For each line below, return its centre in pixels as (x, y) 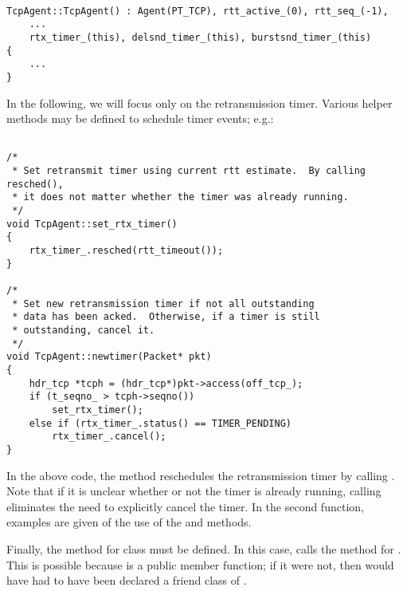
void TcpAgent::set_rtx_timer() (92, 224)
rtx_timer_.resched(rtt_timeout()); (126, 251)
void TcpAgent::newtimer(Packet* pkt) (109, 357)
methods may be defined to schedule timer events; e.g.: (140, 118)
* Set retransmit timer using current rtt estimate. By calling (189, 171)
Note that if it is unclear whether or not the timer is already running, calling (194, 491)
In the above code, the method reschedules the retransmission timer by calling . (201, 475)
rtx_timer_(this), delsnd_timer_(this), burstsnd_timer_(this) (200, 37)
